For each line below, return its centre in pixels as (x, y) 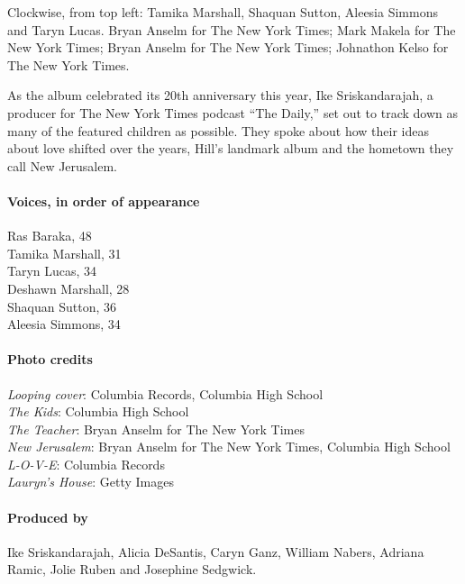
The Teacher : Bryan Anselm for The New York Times (156, 429)
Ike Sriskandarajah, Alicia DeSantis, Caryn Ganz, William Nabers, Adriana (216, 551)
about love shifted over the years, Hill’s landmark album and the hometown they (231, 148)
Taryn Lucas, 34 (52, 271)
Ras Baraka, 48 (50, 236)
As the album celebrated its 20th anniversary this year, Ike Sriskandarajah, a (220, 95)
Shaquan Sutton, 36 (62, 306)
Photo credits (50, 359)
